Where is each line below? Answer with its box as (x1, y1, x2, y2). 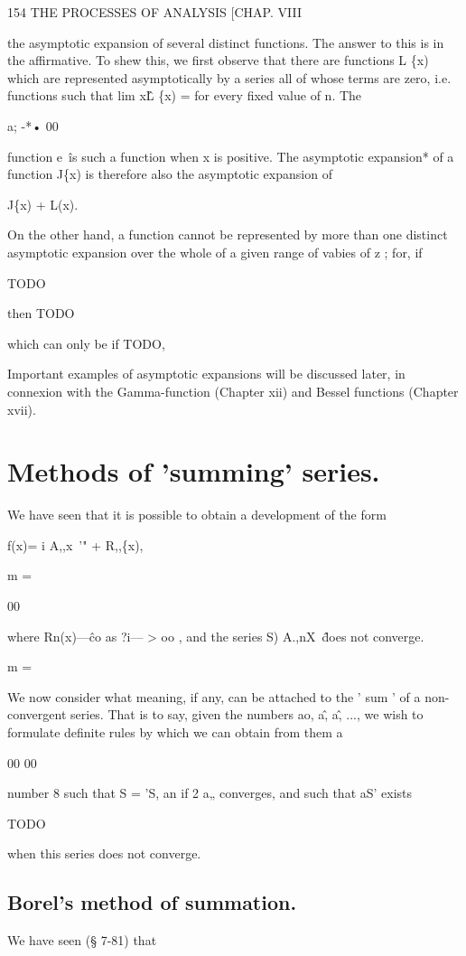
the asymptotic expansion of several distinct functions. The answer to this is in (7, 33, 444, 52)
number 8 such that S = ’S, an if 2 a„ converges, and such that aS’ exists (7, 783, 413, 802)
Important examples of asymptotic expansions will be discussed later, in (7, 364, 405, 383)
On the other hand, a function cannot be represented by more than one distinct (7, 225, 448, 244)
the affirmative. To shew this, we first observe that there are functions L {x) (7, 51, 429, 70)
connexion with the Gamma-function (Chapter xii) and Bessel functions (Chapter (7, 381, 459, 400)
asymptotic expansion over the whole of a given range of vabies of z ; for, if (7, 242, 423, 261)
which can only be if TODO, (7, 333, 165, 352)
